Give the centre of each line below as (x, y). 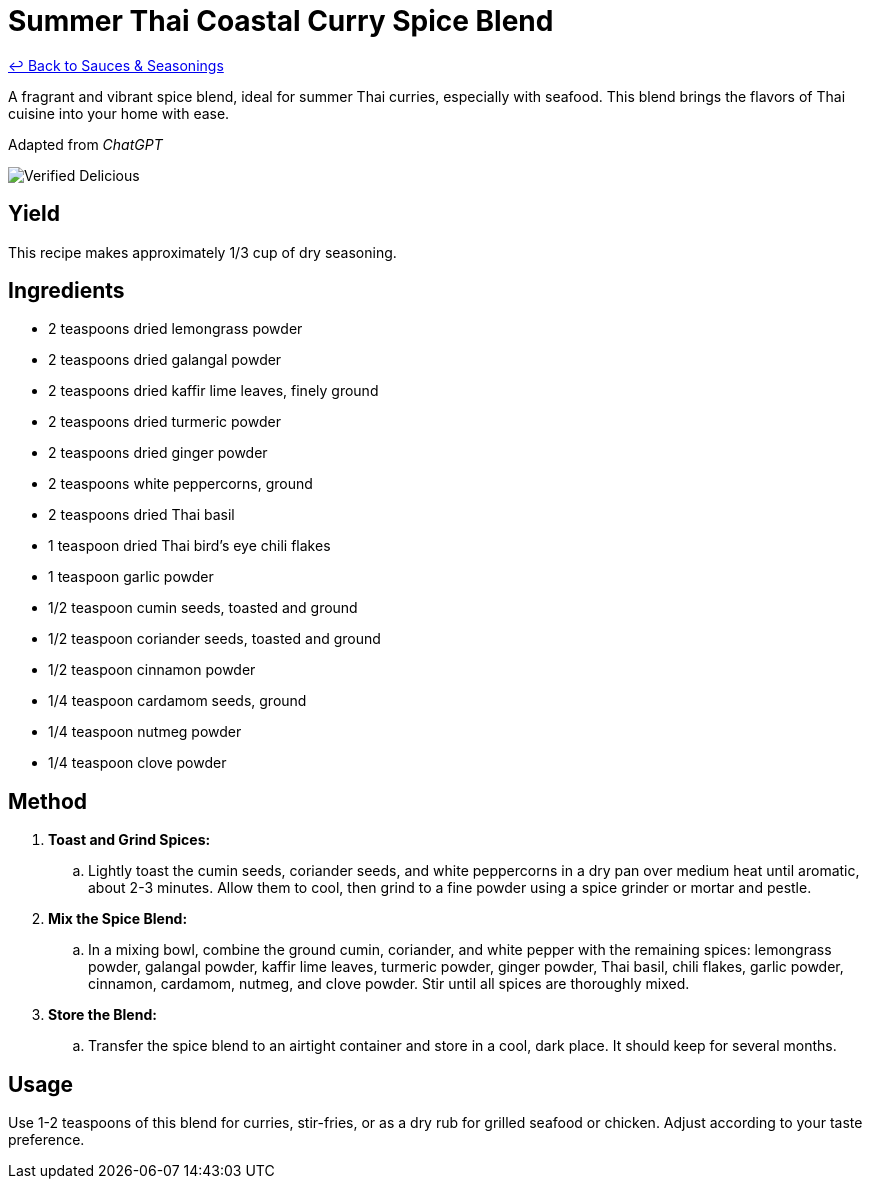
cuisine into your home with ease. (119, 113)
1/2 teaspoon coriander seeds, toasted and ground (214, 639)
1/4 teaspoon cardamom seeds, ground (177, 701)
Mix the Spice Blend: (118, 919)
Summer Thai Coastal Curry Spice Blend (281, 21)
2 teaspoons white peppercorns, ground (180, 484)
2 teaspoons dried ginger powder (158, 453)
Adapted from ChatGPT (85, 144)
